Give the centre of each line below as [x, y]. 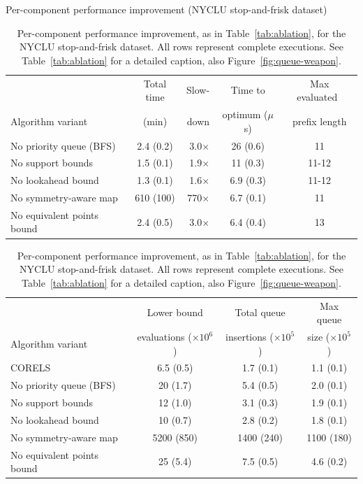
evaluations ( [164, 337]
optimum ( [245, 114]
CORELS [31, 368]
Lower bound [175, 312]
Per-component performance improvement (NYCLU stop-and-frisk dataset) [166, 9]
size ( [319, 337]
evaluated [317, 97]
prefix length [319, 121]
